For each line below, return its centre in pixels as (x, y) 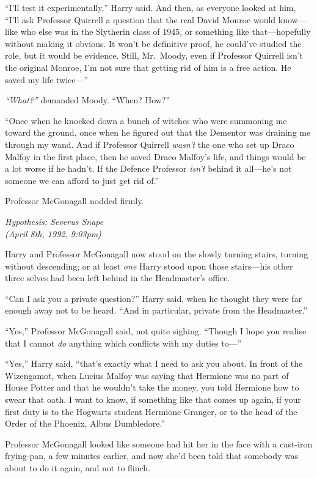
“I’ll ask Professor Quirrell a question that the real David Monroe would (140, 19)
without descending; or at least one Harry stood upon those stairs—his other (149, 266)
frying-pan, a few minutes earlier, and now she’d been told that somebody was (152, 456)
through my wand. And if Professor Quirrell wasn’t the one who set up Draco (150, 144)
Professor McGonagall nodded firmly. (75, 201)
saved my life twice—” (47, 79)
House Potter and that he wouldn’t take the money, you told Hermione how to (152, 387)
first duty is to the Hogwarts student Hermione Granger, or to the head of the (151, 411)
